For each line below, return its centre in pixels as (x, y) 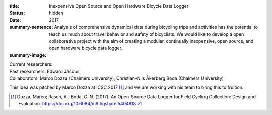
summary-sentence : (31, 27)
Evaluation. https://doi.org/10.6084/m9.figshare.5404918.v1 (80, 104)
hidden (56, 13)
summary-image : (28, 55)
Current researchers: (31, 64)
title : (14, 6)
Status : (17, 13)
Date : (15, 20)
